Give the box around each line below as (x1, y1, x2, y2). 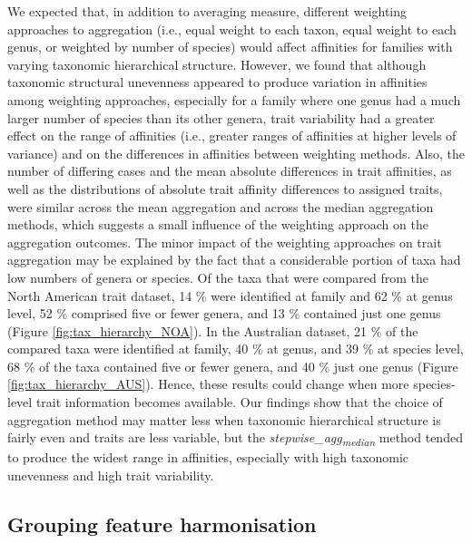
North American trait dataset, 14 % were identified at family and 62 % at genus (7, 286, 453, 305)
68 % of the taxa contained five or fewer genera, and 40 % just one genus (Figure (7, 356, 458, 375)
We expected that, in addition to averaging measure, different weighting (7, 2, 408, 20)
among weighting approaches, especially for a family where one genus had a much (7, 90, 461, 109)
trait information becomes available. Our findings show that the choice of (35, 393, 443, 412)
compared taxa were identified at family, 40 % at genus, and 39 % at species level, (7, 339, 464, 358)
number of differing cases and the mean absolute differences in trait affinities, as (7, 161, 452, 180)
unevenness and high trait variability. (7, 465, 214, 484)
